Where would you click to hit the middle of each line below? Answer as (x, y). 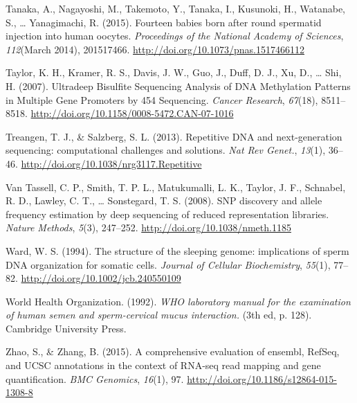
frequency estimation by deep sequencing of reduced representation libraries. (167, 214)
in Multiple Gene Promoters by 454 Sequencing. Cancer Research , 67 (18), (162, 99)
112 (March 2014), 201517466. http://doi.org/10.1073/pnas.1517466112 (155, 49)
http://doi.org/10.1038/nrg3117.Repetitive (111, 163)
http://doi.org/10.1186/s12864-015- (262, 378)
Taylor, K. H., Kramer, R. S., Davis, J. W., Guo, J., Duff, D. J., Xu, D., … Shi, (174, 72)
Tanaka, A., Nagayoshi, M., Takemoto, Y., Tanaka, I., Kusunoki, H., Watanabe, (175, 8)
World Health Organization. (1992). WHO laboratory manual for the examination (178, 301)
